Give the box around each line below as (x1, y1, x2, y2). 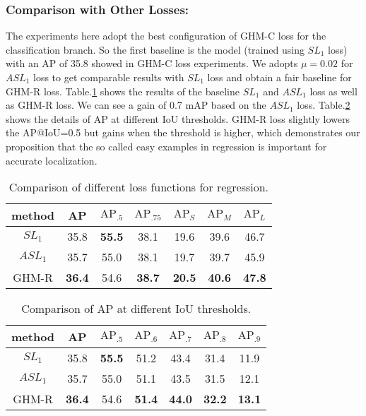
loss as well (309, 83, 358, 98)
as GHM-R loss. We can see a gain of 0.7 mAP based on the (6, 97, 266, 112)
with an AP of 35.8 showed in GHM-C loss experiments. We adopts (6, 56, 298, 71)
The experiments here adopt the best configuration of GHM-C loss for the (6, 28, 326, 43)
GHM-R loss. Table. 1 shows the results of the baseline (6, 83, 240, 98)
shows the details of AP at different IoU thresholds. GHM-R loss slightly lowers (6, 111, 350, 126)
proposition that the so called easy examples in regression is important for (6, 138, 327, 153)
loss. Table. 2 (297, 97, 350, 112)
